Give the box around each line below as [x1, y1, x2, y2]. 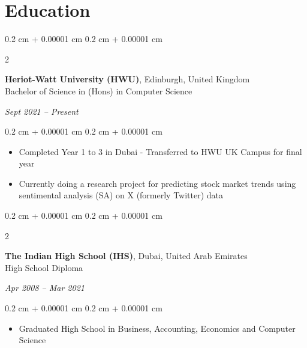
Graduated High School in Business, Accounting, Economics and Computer [19, 322, 296, 334]
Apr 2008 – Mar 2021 [5, 281, 85, 294]
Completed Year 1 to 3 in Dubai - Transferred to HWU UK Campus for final [19, 145, 302, 157]
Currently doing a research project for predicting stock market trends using [19, 177, 296, 189]
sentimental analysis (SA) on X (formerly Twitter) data [19, 189, 224, 201]
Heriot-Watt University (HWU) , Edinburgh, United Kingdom [5, 73, 250, 85]
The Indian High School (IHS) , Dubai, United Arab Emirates [5, 249, 248, 262]
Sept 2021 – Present [5, 105, 79, 117]
